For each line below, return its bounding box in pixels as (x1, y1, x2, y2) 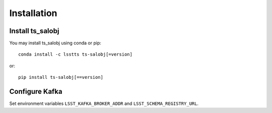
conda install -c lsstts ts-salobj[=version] (18, 52, 133, 57)
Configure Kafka (9, 87, 62, 96)
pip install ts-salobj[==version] (18, 74, 103, 80)
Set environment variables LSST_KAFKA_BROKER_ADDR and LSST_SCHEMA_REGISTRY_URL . (9, 100, 199, 106)
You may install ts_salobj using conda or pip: (9, 40, 102, 46)
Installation (9, 8, 57, 19)
